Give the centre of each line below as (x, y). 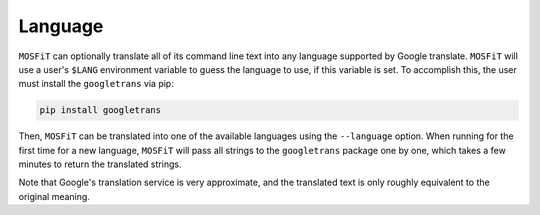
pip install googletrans (100, 110)
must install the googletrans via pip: (96, 84)
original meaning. (54, 196)
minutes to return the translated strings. (100, 164)
